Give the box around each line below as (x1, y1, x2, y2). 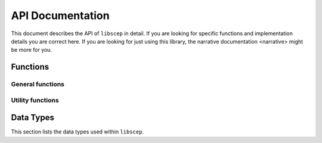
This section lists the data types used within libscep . (11, 128, 144, 135)
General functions (11, 80, 65, 89)
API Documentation (11, 9, 110, 22)
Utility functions (11, 96, 59, 104)
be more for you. (11, 46, 52, 54)
